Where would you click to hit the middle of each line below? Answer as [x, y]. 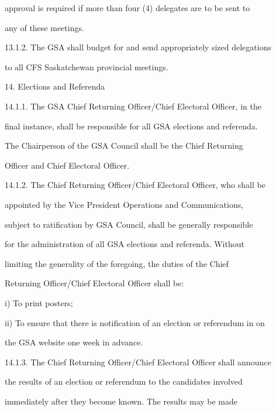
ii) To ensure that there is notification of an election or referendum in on [135, 322]
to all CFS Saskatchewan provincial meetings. [87, 66]
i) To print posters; [39, 302]
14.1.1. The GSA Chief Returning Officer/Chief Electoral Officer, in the [133, 106]
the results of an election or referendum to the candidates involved [124, 381]
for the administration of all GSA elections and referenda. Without [125, 244]
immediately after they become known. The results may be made [121, 401]
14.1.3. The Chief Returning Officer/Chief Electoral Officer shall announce [138, 362]
